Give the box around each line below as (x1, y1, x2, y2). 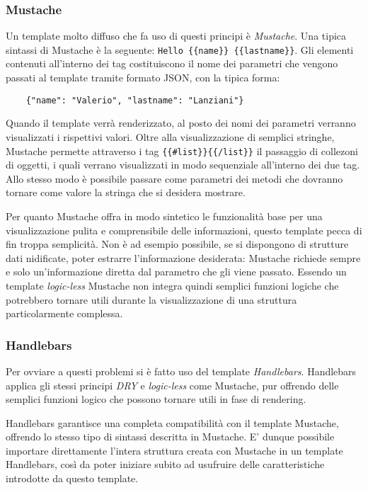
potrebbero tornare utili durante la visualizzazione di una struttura (6, 292, 297, 307)
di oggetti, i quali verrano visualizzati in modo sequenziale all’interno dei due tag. (6, 157, 360, 172)
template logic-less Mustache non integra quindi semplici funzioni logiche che (6, 278, 339, 292)
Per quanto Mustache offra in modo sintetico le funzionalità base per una (6, 208, 323, 223)
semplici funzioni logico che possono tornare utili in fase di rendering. (6, 392, 306, 406)
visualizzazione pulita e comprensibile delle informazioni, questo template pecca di (6, 222, 362, 237)
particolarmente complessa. (6, 306, 123, 321)
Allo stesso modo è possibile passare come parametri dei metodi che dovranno (6, 171, 343, 186)
